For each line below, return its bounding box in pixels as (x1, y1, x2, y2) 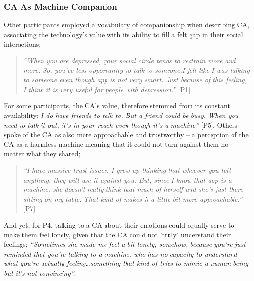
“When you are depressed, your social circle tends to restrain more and (23, 55, 236, 65)
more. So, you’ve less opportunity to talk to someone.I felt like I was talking (23, 65, 250, 75)
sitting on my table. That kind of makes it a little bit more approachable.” (23, 193, 242, 204)
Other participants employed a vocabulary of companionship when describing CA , (4, 20, 250, 30)
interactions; (4, 39, 41, 49)
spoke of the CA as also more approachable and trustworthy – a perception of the (4, 129, 249, 140)
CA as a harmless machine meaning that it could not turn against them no (4, 139, 229, 149)
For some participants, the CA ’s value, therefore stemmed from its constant (4, 100, 230, 111)
